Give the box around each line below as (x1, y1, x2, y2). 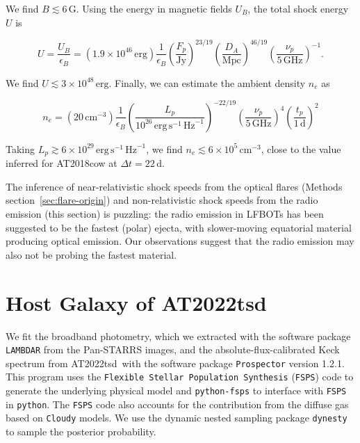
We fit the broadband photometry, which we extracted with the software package (6, 328, 351, 343)
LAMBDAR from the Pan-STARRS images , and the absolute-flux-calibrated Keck (6, 342, 340, 357)
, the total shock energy (247, 1, 349, 15)
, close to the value (261, 141, 341, 156)
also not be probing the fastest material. (6, 247, 177, 261)
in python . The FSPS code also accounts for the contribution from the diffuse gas (6, 396, 349, 411)
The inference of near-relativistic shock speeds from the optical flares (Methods (6, 179, 343, 193)
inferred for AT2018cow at (6, 156, 117, 170)
